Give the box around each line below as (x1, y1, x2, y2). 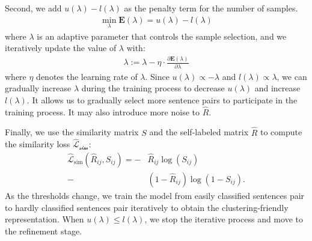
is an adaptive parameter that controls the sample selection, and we (37, 29, 287, 42)
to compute (260, 126, 302, 138)
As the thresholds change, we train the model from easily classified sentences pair (5, 189, 305, 202)
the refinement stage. (5, 224, 82, 237)
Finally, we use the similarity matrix (5, 126, 139, 138)
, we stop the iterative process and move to (144, 213, 303, 225)
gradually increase (5, 82, 72, 94)
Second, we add (5, 2, 62, 14)
